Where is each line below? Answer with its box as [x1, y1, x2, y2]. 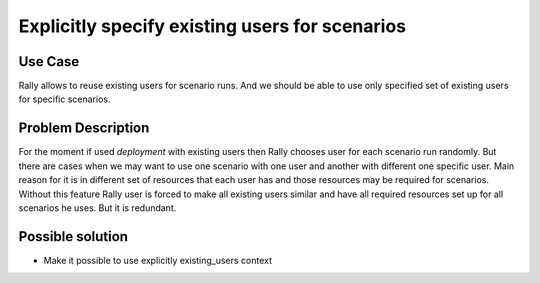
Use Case [18, 53, 80, 70]
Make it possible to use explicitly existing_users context [43, 254, 273, 266]
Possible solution [18, 228, 129, 245]
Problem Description [18, 120, 150, 137]
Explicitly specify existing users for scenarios [18, 15, 407, 37]
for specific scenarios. [18, 93, 111, 105]
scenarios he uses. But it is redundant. [18, 201, 177, 214]
